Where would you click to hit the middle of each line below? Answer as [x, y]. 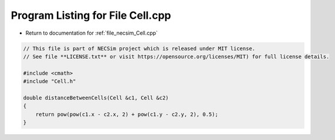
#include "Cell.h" [50, 81]
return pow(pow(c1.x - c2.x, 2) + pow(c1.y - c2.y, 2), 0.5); [127, 114]
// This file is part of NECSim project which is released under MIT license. [139, 48]
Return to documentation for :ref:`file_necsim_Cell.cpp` [92, 33]
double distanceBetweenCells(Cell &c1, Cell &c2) [96, 98]
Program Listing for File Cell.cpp [91, 15]
